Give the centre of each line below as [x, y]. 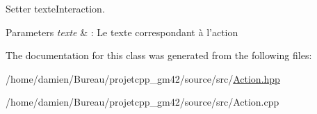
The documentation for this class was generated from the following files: [159, 55]
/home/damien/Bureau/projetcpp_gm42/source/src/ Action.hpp [143, 78]
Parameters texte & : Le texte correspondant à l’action [122, 32]
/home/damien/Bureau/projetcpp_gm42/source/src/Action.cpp [143, 102]
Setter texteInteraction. [55, 8]
